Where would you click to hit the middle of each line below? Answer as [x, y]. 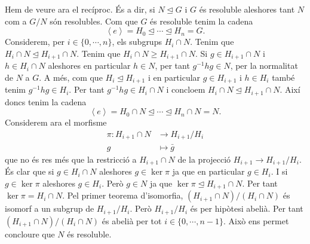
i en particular [174, 77]
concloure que [30, 234]
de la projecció [204, 159]
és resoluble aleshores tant [247, 9]
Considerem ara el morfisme [56, 122]
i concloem [186, 89]
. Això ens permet [256, 220]
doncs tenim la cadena [46, 101]
